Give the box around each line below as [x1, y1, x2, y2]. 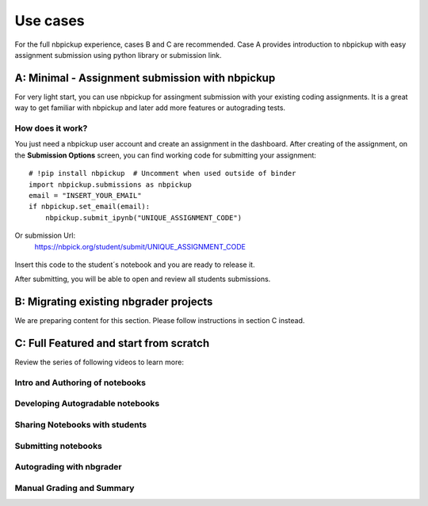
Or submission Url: [14, 230, 75, 241]
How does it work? [14, 123, 88, 134]
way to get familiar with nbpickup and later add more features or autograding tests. [14, 103, 285, 112]
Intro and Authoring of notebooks [14, 377, 147, 388]
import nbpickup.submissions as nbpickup [29, 180, 192, 189]
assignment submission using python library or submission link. [14, 50, 222, 59]
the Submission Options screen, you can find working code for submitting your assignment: [14, 150, 317, 160]
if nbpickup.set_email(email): [29, 202, 151, 211]
